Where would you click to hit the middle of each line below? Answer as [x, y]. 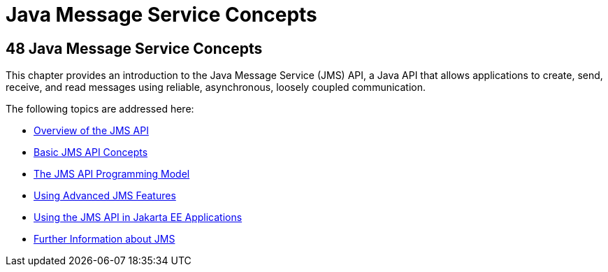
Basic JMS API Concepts [91, 152]
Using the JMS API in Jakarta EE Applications [138, 217]
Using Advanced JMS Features [105, 196]
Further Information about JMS [104, 239]
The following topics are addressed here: [100, 109]
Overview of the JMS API [91, 131]
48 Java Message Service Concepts [134, 48]
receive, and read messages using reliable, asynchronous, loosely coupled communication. [216, 87]
